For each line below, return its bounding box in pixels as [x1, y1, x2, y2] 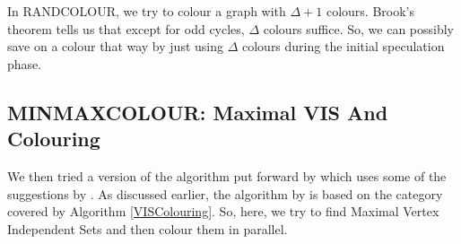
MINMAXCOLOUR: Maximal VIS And [7, 98, 388, 126]
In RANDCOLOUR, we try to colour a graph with [7, 2, 286, 20]
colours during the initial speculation [241, 37, 445, 56]
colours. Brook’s [326, 2, 415, 20]
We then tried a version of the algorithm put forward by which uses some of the [7, 166, 447, 185]
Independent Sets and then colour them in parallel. [7, 219, 288, 238]
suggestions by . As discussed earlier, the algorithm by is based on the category [7, 184, 443, 203]
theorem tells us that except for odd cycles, [7, 19, 245, 38]
